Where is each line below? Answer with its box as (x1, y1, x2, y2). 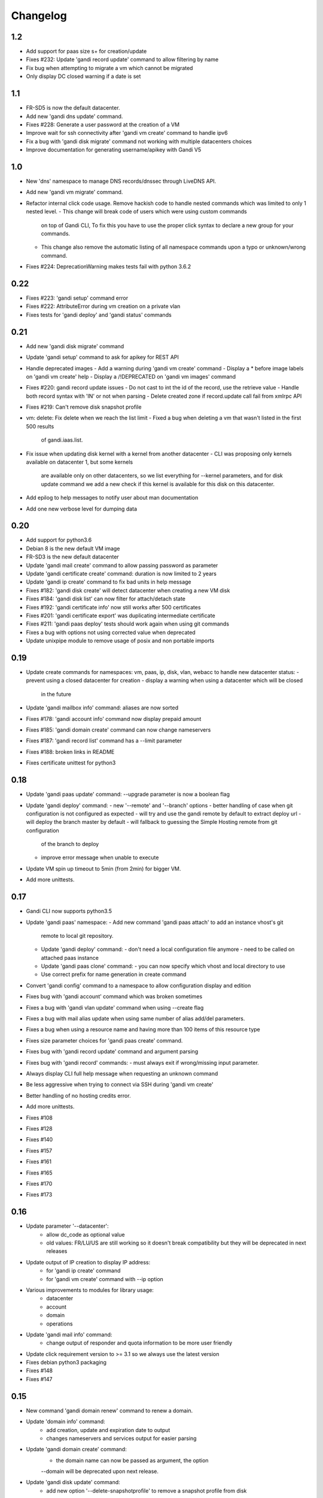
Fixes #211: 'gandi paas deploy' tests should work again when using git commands (26, 620, 230, 627)
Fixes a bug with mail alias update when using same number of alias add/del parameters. (26, 1015, 245, 1022)
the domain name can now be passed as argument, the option (56, 1457, 209, 1464)
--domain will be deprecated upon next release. (41, 1468, 159, 1475)
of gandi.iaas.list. (41, 436, 83, 443)
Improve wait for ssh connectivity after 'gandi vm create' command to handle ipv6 (26, 129, 228, 137)
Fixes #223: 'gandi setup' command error (26, 294, 129, 302)
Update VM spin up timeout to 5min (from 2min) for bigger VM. (26, 865, 181, 872)
